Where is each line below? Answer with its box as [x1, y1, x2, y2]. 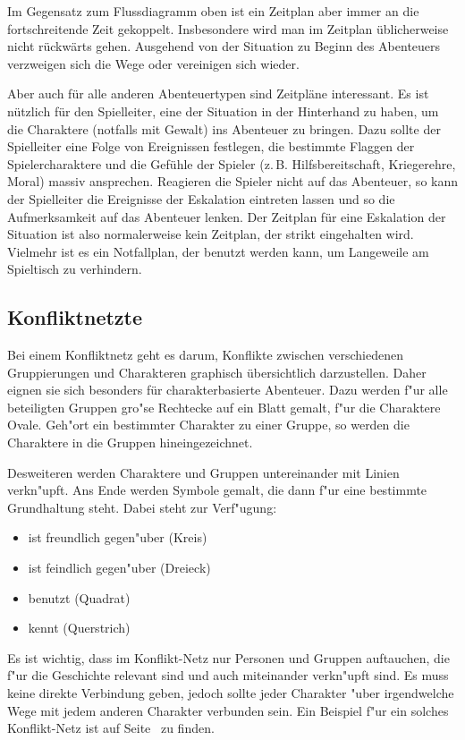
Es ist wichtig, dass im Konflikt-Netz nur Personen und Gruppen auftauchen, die [7, 648, 450, 667]
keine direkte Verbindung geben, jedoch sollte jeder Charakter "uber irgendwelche [7, 684, 454, 702]
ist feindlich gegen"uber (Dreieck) [28, 558, 211, 577]
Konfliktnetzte [7, 303, 143, 331]
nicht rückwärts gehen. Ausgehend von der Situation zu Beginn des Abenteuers [7, 37, 441, 55]
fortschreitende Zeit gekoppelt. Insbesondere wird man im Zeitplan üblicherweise [7, 19, 449, 38]
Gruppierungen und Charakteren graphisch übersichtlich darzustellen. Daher [7, 362, 427, 381]
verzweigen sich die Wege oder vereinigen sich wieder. [7, 54, 300, 72]
